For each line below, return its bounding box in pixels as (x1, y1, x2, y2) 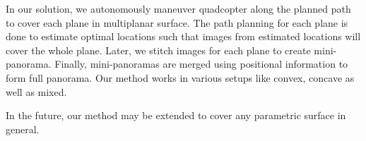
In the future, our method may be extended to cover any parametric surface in (6, 108, 346, 123)
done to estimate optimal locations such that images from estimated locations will (6, 29, 361, 44)
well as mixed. (6, 84, 67, 99)
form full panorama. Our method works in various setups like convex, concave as (6, 70, 355, 85)
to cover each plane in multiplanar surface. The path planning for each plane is (6, 15, 348, 30)
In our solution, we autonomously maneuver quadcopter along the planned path (6, 1, 351, 16)
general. (6, 121, 40, 136)
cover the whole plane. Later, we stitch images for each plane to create (6, 42, 311, 57)
